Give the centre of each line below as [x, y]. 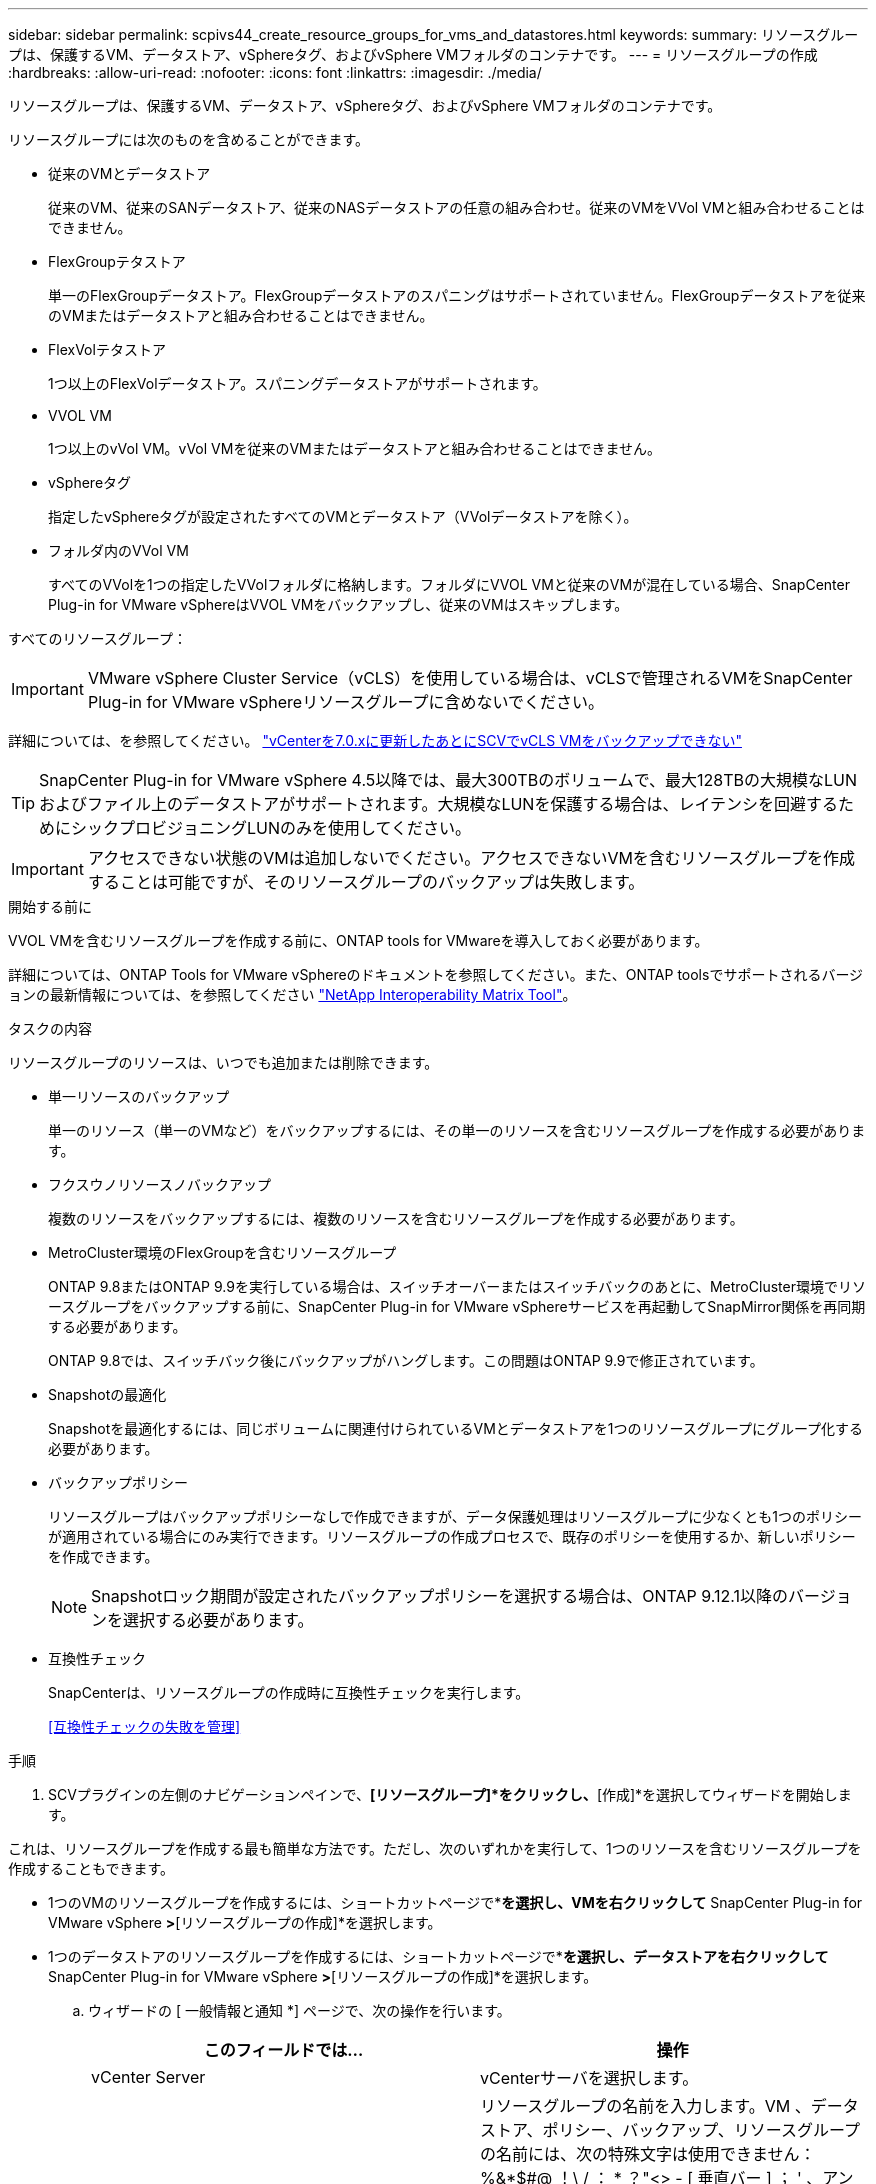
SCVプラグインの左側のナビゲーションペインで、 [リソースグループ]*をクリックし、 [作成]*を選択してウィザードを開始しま [450, 1794]
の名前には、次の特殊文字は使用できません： [648, 2154]
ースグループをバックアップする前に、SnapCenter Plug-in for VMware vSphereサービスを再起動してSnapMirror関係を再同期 [457, 1306]
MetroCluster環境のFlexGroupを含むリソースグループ [222, 1252]
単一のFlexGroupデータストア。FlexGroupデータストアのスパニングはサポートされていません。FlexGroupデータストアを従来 [457, 295]
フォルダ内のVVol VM [118, 550]
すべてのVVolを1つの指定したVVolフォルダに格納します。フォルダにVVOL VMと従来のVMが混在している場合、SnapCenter [449, 584]
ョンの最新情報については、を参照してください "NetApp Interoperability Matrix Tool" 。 [292, 994]
